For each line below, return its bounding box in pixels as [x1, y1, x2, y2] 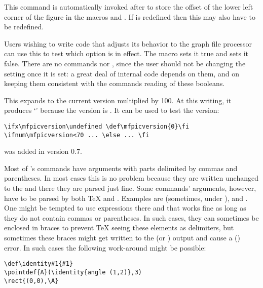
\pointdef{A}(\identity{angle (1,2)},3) [4, 268, 142, 276]
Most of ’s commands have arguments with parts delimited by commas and [4, 162, 238, 173]
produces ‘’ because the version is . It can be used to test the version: [4, 105, 219, 115]
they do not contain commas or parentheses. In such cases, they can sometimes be [4, 212, 259, 223]
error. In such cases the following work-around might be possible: [4, 242, 206, 253]
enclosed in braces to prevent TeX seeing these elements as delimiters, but [4, 222, 234, 233]
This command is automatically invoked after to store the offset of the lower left [4, 2, 253, 12]
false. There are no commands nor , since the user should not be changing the [4, 58, 246, 68]
